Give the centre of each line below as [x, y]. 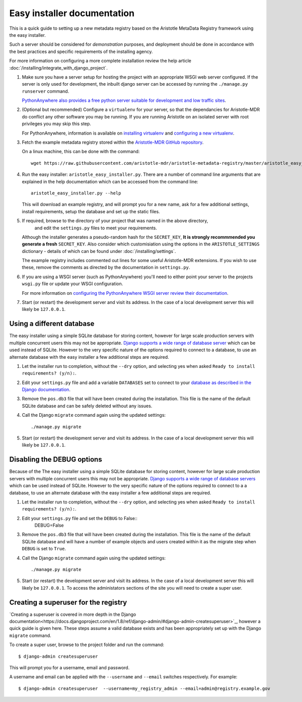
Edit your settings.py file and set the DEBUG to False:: [80, 518]
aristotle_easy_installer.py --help [76, 193]
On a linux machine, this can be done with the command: [81, 152]
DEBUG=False [49, 525]
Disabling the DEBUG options [56, 459]
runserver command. [46, 91]
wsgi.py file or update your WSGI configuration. [72, 284]
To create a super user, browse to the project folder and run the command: [87, 645]
